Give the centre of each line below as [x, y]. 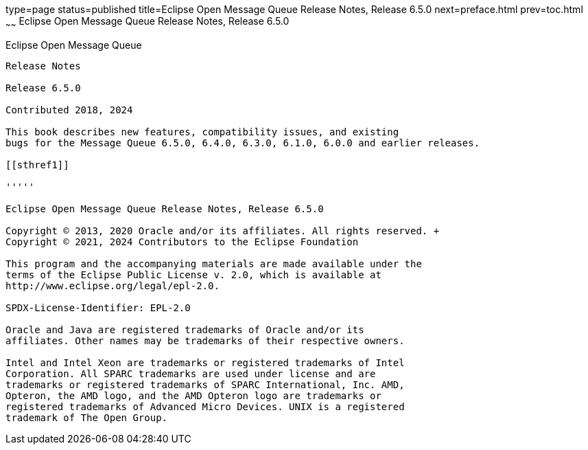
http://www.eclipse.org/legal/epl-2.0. [113, 285]
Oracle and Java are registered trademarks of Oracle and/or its [185, 329]
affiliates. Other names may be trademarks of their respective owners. [205, 340]
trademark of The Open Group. [87, 417]
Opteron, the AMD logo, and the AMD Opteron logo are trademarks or [193, 395]
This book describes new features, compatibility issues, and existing [202, 132]
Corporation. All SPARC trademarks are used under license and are [191, 373]
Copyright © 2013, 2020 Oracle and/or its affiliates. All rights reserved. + [223, 230]
